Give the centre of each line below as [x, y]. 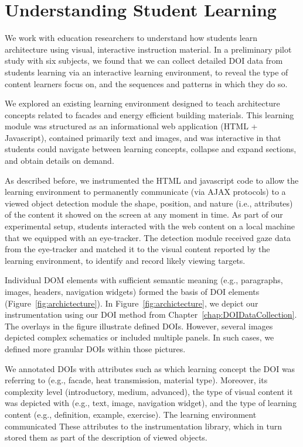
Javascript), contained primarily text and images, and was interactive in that [143, 137]
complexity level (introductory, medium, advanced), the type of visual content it [149, 391]
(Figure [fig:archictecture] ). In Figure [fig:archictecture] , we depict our [132, 303]
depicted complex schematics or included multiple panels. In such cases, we [139, 337]
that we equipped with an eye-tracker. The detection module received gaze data [148, 237]
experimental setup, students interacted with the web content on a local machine [150, 226]
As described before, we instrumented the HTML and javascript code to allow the [152, 180]
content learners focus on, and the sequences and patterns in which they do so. [146, 83]
